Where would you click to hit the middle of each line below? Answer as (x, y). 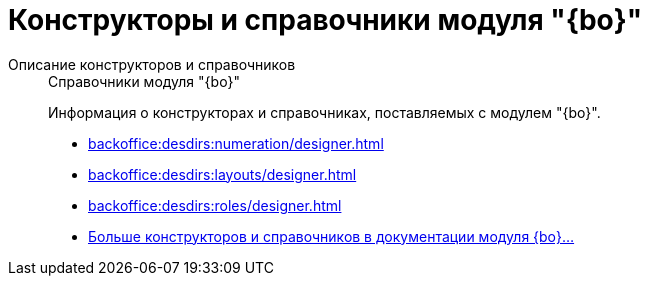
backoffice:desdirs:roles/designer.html (215, 205)
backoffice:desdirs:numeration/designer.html (236, 143)
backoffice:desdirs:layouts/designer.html (222, 174)
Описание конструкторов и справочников (152, 64)
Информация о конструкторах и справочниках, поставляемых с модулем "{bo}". (324, 112)
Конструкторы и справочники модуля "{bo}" (325, 20)
